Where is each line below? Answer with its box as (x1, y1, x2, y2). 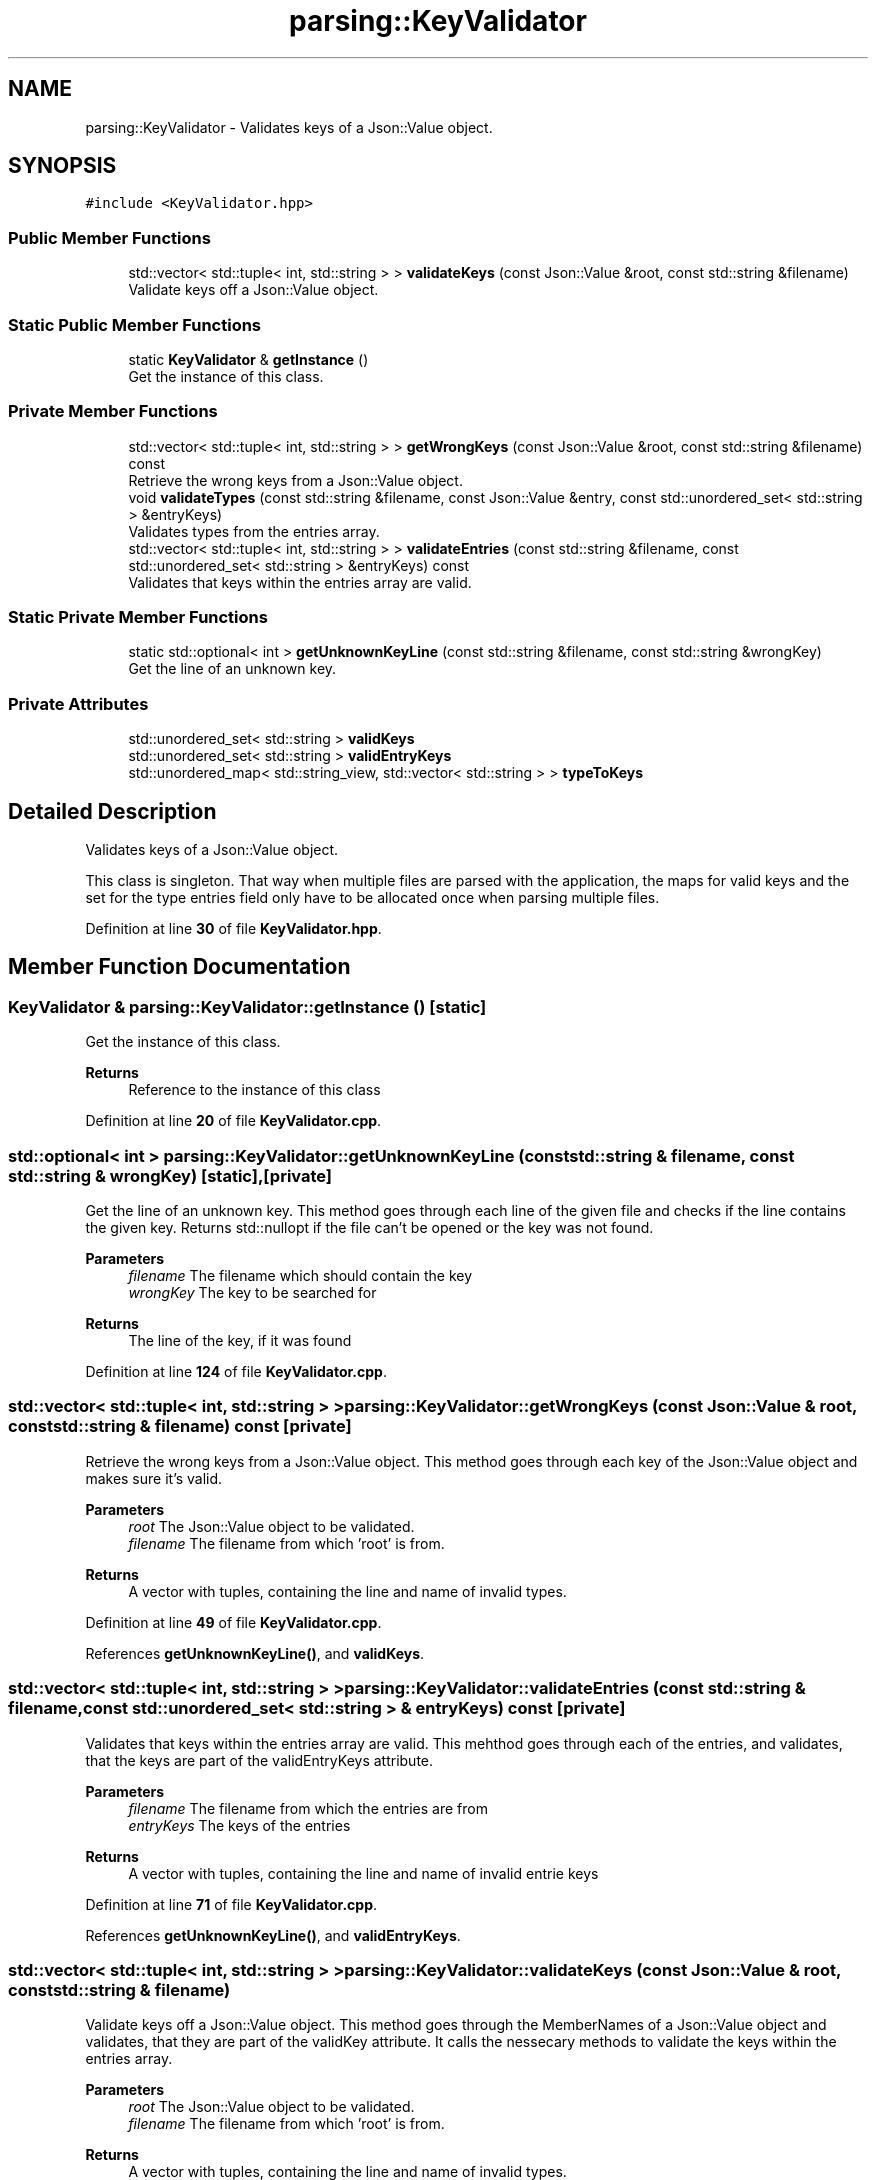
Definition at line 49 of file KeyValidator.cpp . (85, 1613, 382, 1631)
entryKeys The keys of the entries (128, 1816, 351, 1834)
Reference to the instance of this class (128, 1081, 381, 1099)
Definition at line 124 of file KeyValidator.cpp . (85, 1363, 387, 1380)
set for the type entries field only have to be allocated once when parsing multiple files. (85, 889, 660, 907)
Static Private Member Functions (8, 607, 268, 628)
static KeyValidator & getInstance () (128, 350, 369, 368)
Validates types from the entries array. (128, 522, 380, 540)
